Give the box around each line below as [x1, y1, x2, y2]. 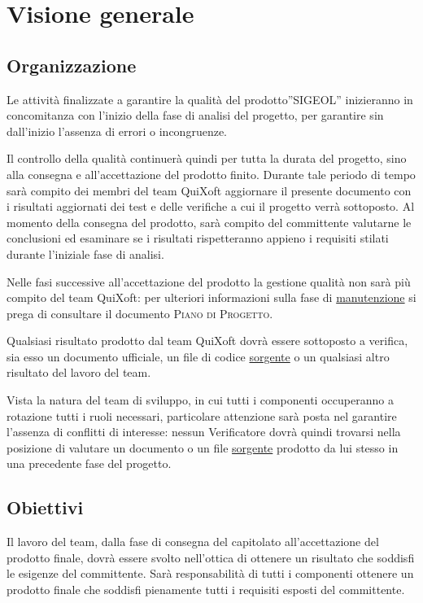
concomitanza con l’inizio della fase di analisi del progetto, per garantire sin [7, 107, 384, 124]
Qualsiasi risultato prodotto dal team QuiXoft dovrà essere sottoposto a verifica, [7, 332, 408, 349]
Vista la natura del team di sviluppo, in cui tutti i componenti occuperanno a [7, 391, 394, 409]
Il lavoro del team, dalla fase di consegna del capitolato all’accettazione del [7, 533, 379, 550]
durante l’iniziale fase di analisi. [7, 245, 164, 262]
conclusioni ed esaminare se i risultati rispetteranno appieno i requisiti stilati [7, 229, 389, 247]
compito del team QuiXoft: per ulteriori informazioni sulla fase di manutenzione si [7, 289, 416, 306]
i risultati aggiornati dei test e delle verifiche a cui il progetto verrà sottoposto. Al [7, 198, 415, 215]
